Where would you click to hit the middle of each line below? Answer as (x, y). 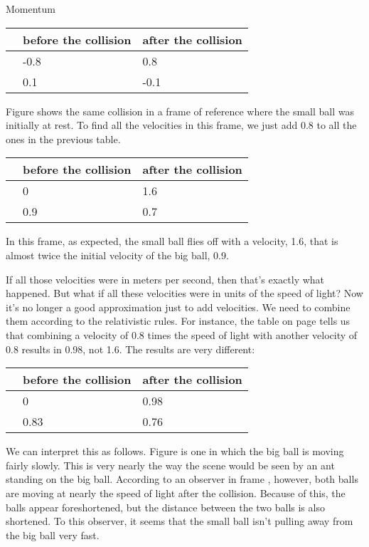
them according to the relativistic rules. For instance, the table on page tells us (178, 321)
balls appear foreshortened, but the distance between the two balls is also (165, 507)
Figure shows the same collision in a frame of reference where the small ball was (180, 111)
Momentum (31, 9)
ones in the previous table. (63, 139)
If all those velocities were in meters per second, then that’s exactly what (165, 279)
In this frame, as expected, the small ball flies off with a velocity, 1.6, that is (172, 241)
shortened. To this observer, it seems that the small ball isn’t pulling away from (180, 521)
